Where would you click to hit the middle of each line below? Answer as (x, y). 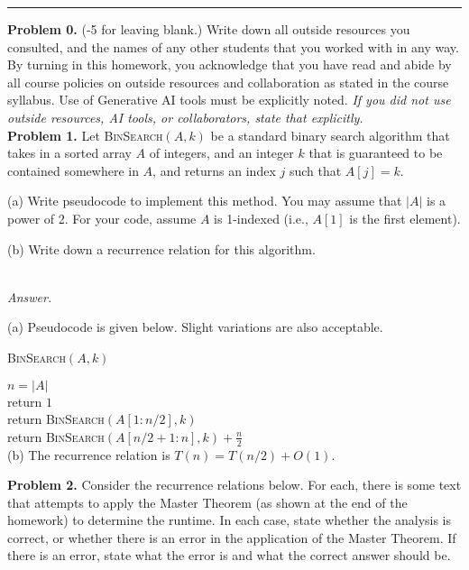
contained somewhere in (73, 170)
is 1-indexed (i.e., (261, 218)
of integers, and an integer (221, 153)
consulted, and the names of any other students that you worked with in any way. (233, 46)
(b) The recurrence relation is (89, 454)
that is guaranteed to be (376, 153)
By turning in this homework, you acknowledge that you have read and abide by (230, 64)
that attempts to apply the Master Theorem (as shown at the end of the (207, 502)
